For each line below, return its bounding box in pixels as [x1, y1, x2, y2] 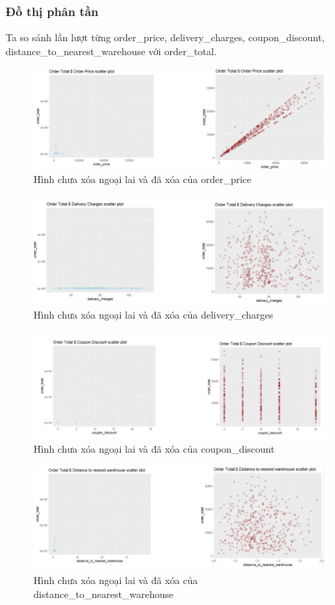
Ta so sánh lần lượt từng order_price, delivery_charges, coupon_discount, [6, 30, 325, 45]
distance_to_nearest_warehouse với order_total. [6, 43, 217, 58]
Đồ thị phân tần [6, 2, 99, 20]
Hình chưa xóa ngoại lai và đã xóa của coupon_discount [33, 442, 275, 456]
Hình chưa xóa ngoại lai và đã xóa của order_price [33, 172, 252, 187]
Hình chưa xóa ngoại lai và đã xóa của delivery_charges [33, 307, 274, 322]
